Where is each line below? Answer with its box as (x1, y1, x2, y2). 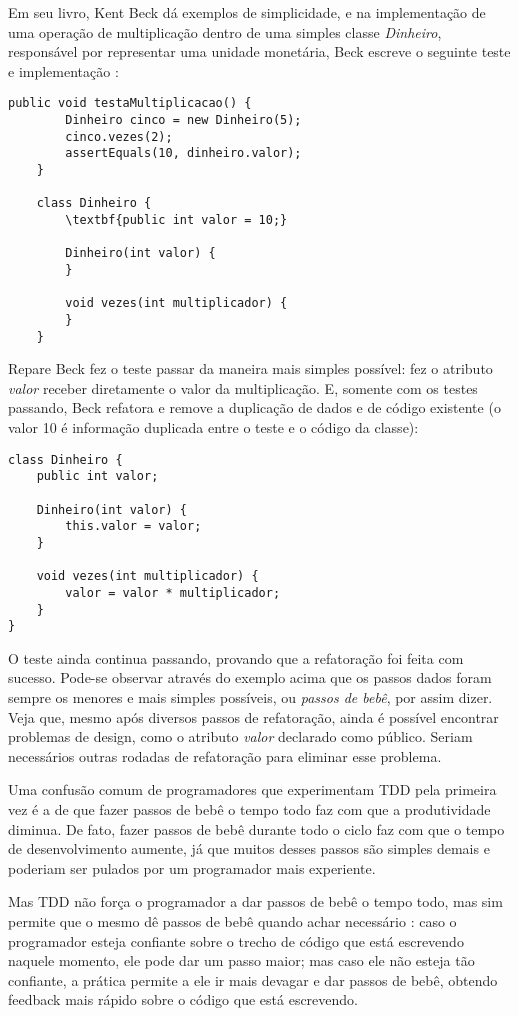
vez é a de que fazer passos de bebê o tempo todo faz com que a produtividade (8, 798, 491, 819)
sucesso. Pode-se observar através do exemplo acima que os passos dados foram (8, 667, 492, 688)
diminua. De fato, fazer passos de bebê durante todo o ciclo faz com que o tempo (8, 818, 505, 839)
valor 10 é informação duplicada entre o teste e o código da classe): (8, 417, 419, 437)
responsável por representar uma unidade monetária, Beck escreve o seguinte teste (8, 41, 511, 62)
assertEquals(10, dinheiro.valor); (65, 146, 302, 161)
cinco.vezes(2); (65, 129, 173, 144)
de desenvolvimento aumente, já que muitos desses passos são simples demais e (8, 838, 490, 859)
